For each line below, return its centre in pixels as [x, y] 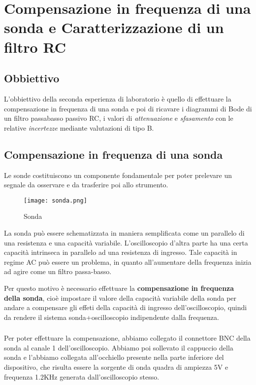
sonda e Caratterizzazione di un [114, 27]
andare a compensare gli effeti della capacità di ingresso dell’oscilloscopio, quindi [126, 307]
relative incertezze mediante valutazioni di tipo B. [79, 127]
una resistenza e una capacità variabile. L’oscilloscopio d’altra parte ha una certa [126, 242]
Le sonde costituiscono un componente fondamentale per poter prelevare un [118, 175]
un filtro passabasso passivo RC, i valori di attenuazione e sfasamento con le [119, 118]
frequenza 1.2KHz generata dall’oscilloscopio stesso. [82, 376]
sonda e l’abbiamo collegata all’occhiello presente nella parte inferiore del [114, 357]
